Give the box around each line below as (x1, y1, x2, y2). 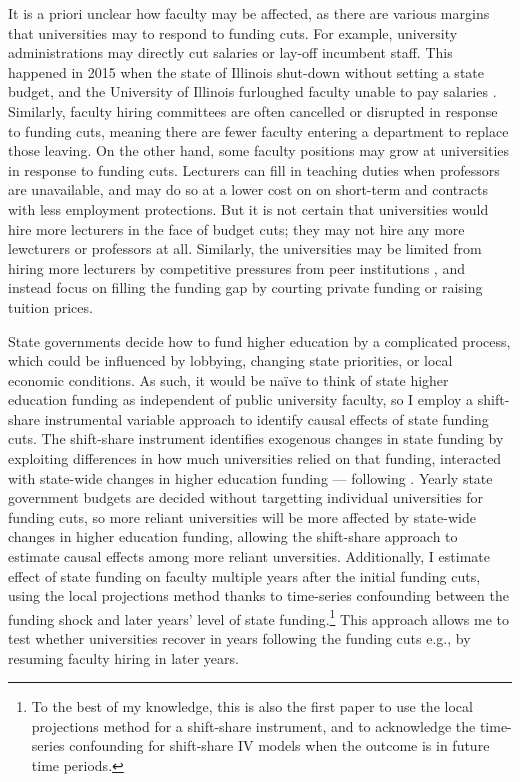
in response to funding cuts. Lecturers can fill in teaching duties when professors (8, 159, 500, 180)
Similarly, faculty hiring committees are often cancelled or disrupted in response (8, 100, 498, 121)
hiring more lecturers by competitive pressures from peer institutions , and (8, 257, 465, 278)
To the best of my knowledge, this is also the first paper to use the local (31, 696, 473, 717)
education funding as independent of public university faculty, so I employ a (8, 389, 474, 410)
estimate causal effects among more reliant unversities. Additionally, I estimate (8, 546, 490, 567)
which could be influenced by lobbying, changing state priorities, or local (8, 350, 453, 371)
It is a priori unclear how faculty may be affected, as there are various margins (8, 3, 490, 23)
